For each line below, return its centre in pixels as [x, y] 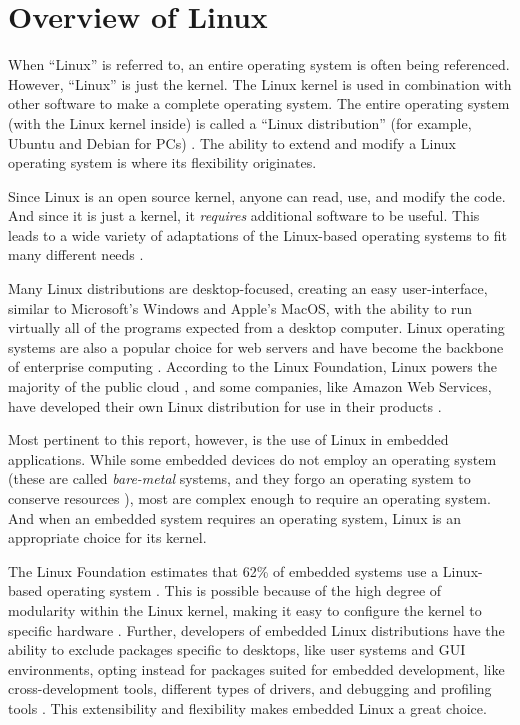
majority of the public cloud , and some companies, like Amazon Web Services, [250, 386]
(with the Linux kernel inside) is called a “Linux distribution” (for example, [240, 122]
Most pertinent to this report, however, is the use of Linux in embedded [228, 439]
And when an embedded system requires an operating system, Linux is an [235, 517]
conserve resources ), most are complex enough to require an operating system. [249, 498]
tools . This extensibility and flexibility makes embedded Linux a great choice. [247, 707]
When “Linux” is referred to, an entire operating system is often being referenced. [259, 64]
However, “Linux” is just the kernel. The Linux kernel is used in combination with [260, 83]
